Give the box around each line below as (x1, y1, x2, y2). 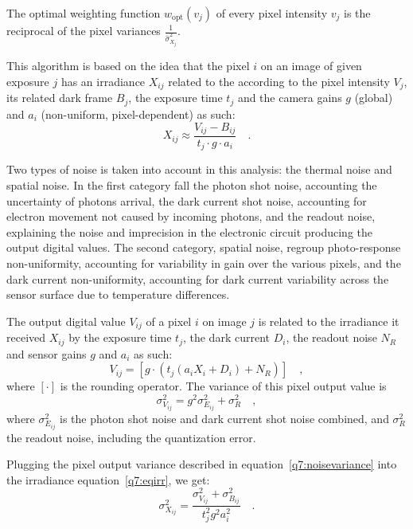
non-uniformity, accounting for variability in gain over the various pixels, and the (6, 255, 401, 272)
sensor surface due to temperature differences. (6, 286, 230, 303)
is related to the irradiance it (258, 312, 399, 329)
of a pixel (146, 312, 192, 329)
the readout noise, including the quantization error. (6, 429, 256, 445)
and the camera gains (237, 89, 342, 106)
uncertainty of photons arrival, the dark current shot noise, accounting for (6, 192, 367, 209)
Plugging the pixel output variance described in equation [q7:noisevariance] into (6, 456, 397, 472)
